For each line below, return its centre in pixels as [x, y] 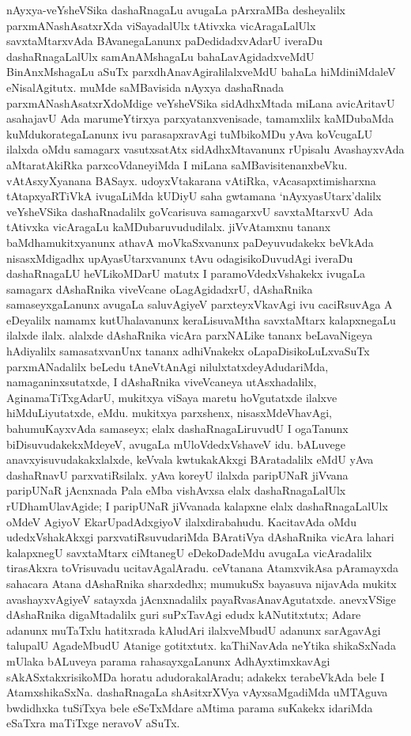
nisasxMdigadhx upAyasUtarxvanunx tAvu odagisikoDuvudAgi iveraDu [180, 258]
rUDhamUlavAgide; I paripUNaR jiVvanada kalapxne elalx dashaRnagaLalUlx [197, 506]
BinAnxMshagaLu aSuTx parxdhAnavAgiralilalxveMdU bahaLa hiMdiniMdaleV [201, 72]
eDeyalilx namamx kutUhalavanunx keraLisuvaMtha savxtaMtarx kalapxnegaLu [201, 319]
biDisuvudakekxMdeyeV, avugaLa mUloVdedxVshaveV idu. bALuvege [176, 444]
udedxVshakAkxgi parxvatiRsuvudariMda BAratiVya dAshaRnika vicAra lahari [200, 537]
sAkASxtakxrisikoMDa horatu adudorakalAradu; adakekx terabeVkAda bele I [196, 676]
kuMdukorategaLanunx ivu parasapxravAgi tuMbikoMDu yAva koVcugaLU [190, 133]
